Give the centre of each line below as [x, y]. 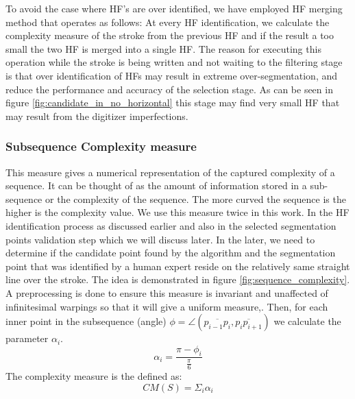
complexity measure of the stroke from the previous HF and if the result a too [170, 35]
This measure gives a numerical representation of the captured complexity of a [170, 172]
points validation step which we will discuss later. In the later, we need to [160, 239]
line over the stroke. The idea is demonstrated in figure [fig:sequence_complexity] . [178, 279]
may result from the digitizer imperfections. [97, 116]
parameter [27, 338]
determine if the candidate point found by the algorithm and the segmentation [171, 253]
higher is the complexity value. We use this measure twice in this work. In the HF [177, 212]
